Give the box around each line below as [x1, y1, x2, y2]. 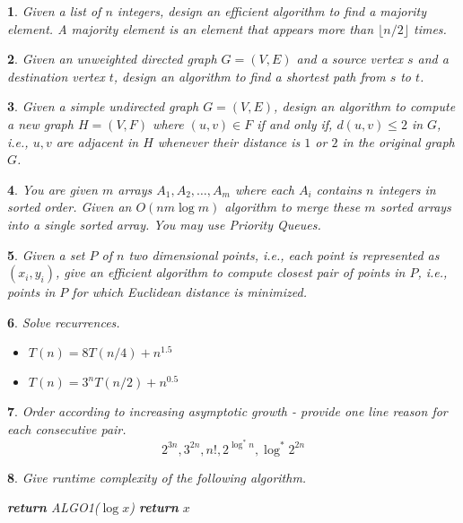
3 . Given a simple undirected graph [7, 97, 199, 116]
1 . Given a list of [7, 2, 101, 20]
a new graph [7, 114, 74, 133]
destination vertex [7, 66, 105, 85]
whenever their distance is [157, 132, 301, 151]
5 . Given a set [7, 245, 85, 264]
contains [316, 179, 363, 198]
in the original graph [342, 132, 455, 151]
